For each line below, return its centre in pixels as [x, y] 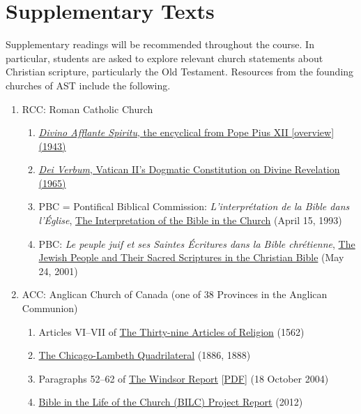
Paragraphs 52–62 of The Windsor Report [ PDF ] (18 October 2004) [184, 378]
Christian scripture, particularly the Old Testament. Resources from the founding [180, 72]
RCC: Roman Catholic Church [87, 109]
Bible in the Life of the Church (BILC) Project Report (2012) [171, 402]
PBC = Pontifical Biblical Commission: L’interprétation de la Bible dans [194, 206]
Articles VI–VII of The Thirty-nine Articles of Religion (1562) [171, 331]
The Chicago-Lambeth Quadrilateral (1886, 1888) [145, 355]
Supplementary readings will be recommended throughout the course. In [160, 44]
